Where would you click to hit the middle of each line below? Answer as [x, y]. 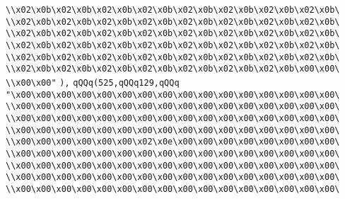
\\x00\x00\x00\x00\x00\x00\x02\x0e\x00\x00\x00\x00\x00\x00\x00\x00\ [173, 142]
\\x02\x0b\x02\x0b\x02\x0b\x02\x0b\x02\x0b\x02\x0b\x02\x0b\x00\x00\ [173, 69]
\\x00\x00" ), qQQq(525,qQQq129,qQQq [93, 83]
